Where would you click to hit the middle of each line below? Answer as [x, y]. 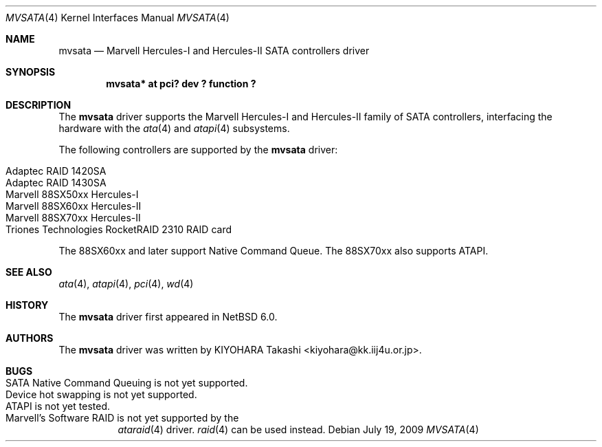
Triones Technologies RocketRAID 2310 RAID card [119, 229]
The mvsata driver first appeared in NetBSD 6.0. [168, 317]
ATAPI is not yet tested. [58, 406]
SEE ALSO [29, 272]
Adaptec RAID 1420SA [56, 171]
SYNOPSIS [31, 72]
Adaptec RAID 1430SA [56, 183]
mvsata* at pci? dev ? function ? [181, 84]
